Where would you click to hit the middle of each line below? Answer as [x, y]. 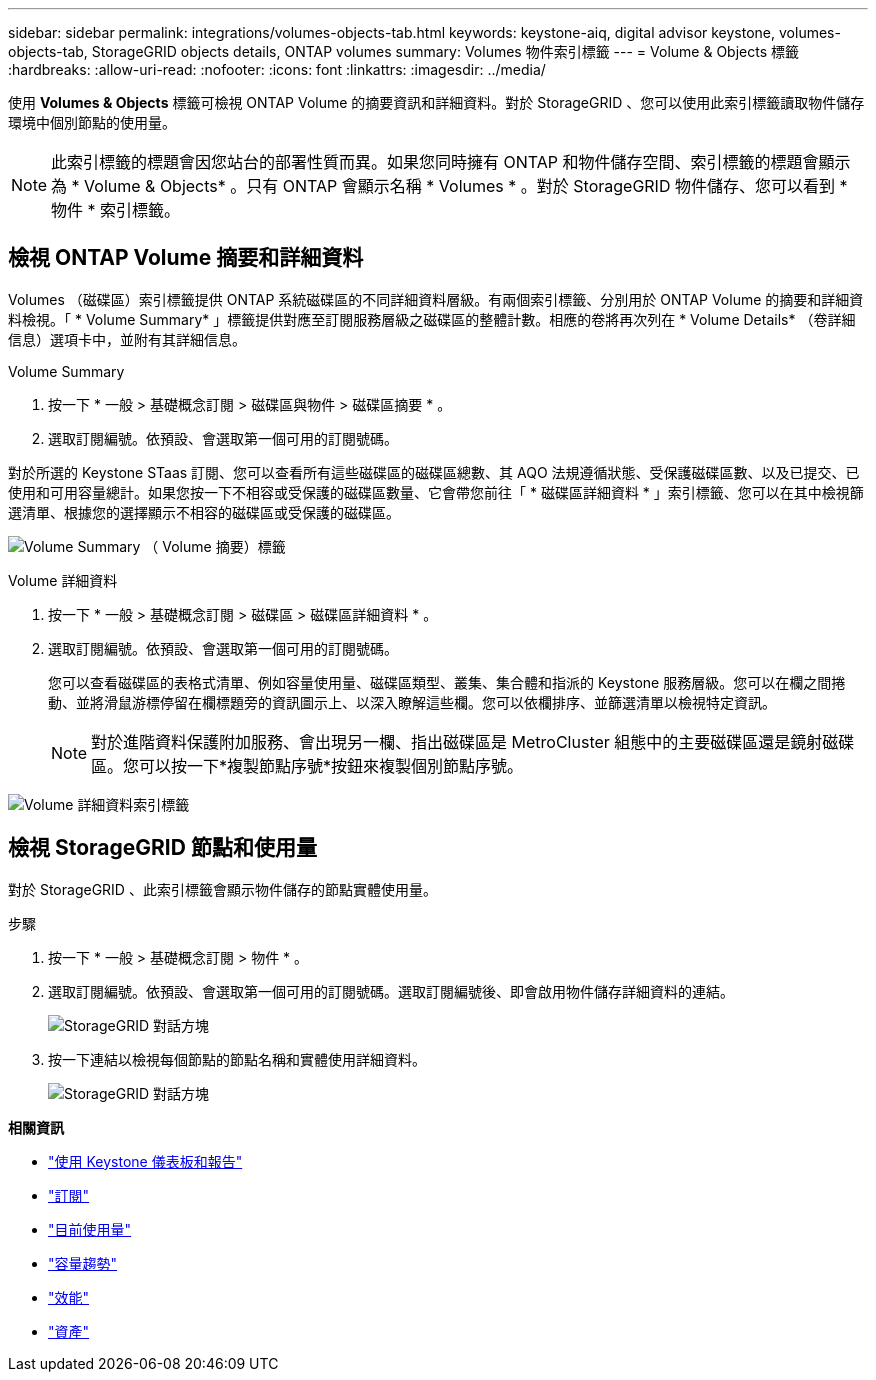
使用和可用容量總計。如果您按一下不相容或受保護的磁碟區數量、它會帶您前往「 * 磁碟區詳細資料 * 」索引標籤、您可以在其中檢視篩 [436, 492]
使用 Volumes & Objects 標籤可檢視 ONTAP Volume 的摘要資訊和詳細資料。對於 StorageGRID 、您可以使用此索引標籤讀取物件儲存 [436, 102]
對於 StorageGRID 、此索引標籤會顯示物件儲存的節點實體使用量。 [222, 889]
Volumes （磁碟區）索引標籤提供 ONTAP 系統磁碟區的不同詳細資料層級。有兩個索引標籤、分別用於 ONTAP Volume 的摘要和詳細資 [436, 299]
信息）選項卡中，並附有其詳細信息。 [127, 339]
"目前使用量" [90, 1229]
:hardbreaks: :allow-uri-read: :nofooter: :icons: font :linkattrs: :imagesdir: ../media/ [277, 69]
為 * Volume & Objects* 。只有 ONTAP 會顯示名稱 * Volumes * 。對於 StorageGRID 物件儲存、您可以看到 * [449, 186]
